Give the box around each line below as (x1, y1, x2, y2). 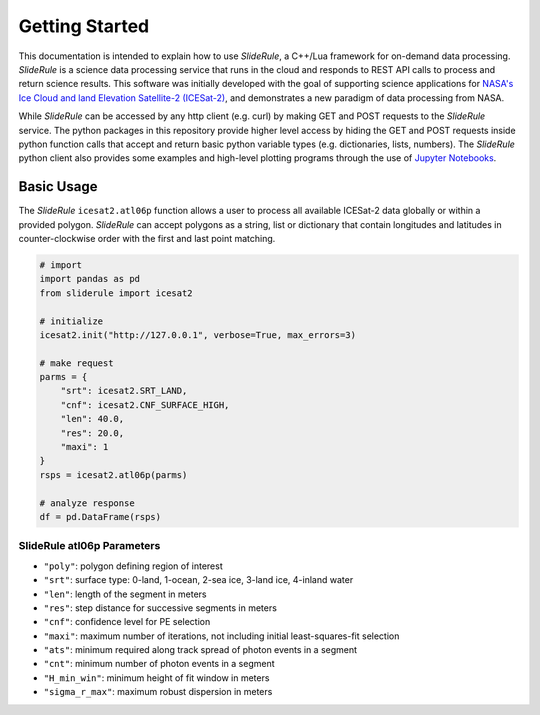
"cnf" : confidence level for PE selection (43, 616, 211, 628)
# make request (39, 357, 114, 369)
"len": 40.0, (60, 413, 125, 425)
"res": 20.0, (60, 427, 125, 439)
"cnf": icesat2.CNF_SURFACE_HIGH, (60, 399, 230, 410)
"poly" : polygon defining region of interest (43, 560, 224, 572)
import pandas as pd (39, 273, 140, 285)
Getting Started (18, 15, 150, 37)
